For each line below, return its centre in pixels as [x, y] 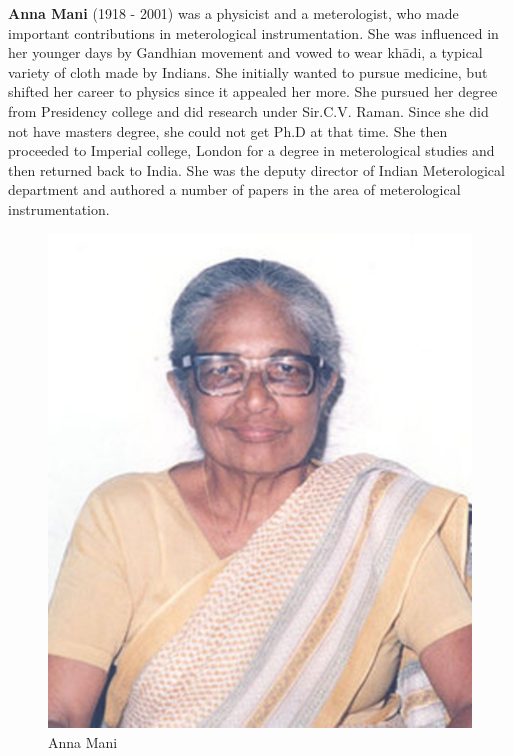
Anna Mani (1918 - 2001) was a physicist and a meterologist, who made [233, 13]
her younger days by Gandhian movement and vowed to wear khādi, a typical [245, 52]
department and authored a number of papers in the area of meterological [234, 189]
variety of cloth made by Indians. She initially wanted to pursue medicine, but [248, 71]
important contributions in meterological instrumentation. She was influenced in [253, 32]
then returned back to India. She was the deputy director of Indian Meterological [256, 169]
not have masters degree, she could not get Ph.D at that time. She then [228, 130]
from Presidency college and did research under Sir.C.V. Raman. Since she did [248, 110]
